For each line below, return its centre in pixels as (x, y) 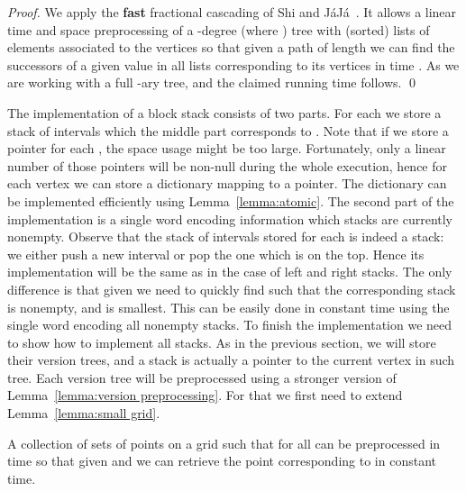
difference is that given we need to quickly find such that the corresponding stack (232, 289)
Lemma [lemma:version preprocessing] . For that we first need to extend (205, 395)
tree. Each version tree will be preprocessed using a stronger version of (202, 377)
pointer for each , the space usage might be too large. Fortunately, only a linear (227, 148)
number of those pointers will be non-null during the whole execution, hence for (228, 165)
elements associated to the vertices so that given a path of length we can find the (231, 47)
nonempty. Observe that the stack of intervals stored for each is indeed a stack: (226, 236)
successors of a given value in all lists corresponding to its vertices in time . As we (233, 64)
